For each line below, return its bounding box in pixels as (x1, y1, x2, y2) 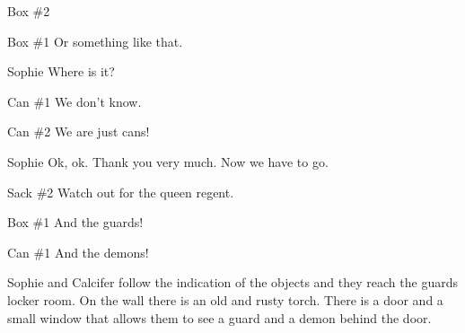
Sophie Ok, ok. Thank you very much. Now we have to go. (7, 152, 329, 171)
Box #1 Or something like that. (7, 31, 183, 50)
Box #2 (7, 2, 50, 20)
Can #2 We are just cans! (7, 122, 150, 141)
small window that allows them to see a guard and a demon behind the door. (7, 308, 432, 327)
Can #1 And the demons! (7, 242, 149, 261)
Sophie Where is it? (7, 62, 115, 81)
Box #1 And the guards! (7, 213, 144, 232)
